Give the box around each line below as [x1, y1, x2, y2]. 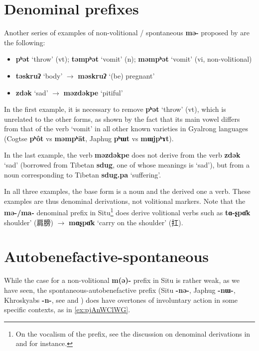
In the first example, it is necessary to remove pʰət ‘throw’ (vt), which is [4, 104, 226, 114]
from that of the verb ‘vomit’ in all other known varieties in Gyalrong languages [4, 123, 249, 134]
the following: [4, 37, 45, 47]
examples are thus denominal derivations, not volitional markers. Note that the [4, 195, 246, 206]
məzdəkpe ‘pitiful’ [63, 87, 123, 97]
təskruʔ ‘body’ [15, 70, 63, 81]
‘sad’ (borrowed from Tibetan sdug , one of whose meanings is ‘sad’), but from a [4, 160, 250, 170]
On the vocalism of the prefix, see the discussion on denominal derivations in [15, 328, 251, 339]
